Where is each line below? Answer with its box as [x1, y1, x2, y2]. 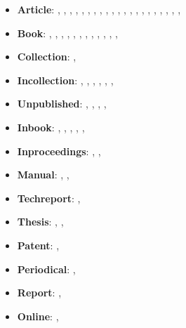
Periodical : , [17, 261, 76, 276]
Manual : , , [17, 167, 69, 182]
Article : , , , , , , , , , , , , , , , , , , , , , [17, 2, 181, 16]
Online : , [17, 308, 59, 323]
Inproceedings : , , [17, 143, 101, 158]
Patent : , [17, 237, 60, 252]
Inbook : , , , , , [17, 119, 85, 134]
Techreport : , [17, 190, 81, 205]
